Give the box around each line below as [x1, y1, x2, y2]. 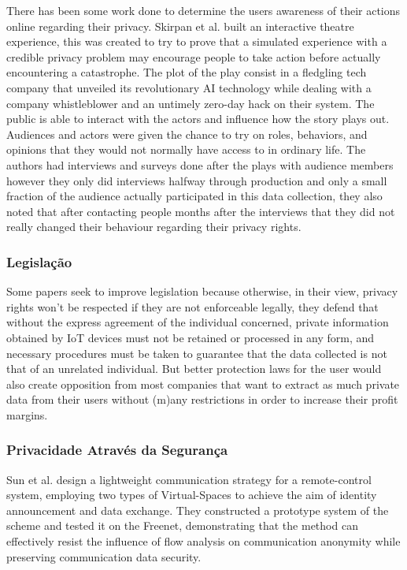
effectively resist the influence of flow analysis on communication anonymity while [6, 533, 401, 550]
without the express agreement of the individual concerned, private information [6, 314, 389, 330]
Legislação [6, 251, 72, 271]
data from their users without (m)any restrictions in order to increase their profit [6, 391, 398, 408]
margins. [6, 406, 48, 423]
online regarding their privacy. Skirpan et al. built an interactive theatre [6, 17, 354, 34]
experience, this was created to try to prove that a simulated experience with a [6, 33, 387, 50]
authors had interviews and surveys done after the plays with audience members [6, 156, 394, 173]
